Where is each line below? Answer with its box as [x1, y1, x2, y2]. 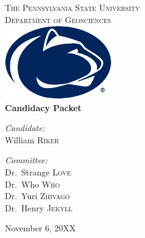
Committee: [5, 154, 48, 166]
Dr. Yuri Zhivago [5, 189, 70, 202]
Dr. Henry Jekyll [5, 201, 72, 214]
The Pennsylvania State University [5, 1, 140, 13]
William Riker [5, 133, 59, 146]
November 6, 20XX [5, 222, 76, 234]
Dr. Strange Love [5, 165, 72, 178]
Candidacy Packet [5, 101, 82, 114]
